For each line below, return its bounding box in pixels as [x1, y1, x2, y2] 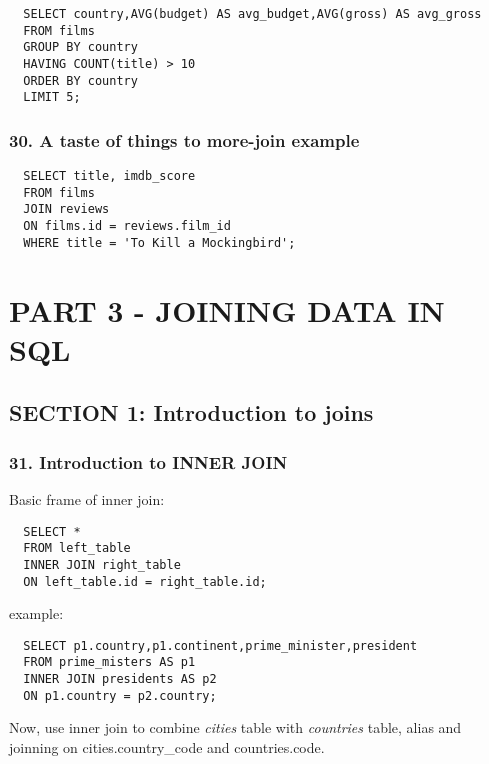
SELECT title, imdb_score [23, 169, 196, 184]
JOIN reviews [23, 202, 110, 217]
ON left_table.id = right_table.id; [23, 574, 267, 589]
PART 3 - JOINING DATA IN [9, 289, 445, 330]
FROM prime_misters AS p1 [23, 655, 196, 670]
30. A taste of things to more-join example [9, 127, 360, 152]
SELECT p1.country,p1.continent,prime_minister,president [23, 638, 418, 653]
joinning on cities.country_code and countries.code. [9, 737, 325, 758]
